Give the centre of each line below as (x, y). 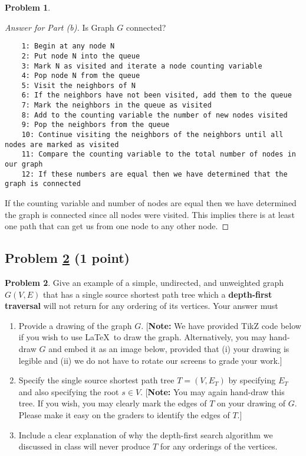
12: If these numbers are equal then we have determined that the (154, 174)
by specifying (252, 380)
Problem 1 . (28, 7)
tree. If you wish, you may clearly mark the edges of (113, 403)
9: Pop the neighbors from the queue (96, 125)
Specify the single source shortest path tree (96, 380)
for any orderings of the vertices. (219, 446)
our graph (24, 165)
